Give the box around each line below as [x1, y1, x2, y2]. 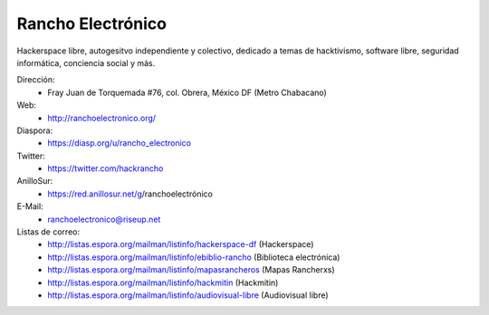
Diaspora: [16, 125, 53, 136]
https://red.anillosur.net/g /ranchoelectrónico [47, 188, 213, 199]
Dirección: [16, 74, 55, 85]
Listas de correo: [16, 226, 81, 237]
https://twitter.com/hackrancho [47, 163, 164, 174]
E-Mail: [16, 201, 44, 212]
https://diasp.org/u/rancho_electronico [47, 138, 192, 148]
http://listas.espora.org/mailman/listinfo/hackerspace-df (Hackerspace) [47, 239, 314, 250]
